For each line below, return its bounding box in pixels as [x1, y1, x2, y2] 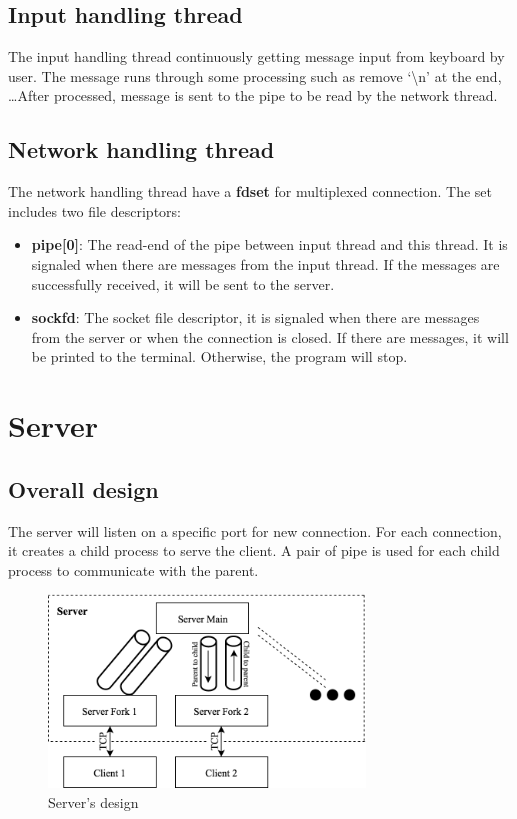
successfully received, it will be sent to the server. [31, 273, 335, 294]
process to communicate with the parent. [8, 559, 259, 580]
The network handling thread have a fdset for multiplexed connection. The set [8, 181, 493, 202]
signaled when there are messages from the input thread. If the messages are [31, 253, 500, 274]
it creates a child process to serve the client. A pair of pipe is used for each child [8, 540, 500, 561]
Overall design [8, 473, 159, 504]
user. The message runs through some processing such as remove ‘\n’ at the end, [8, 65, 502, 86]
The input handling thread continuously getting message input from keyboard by [8, 46, 505, 67]
